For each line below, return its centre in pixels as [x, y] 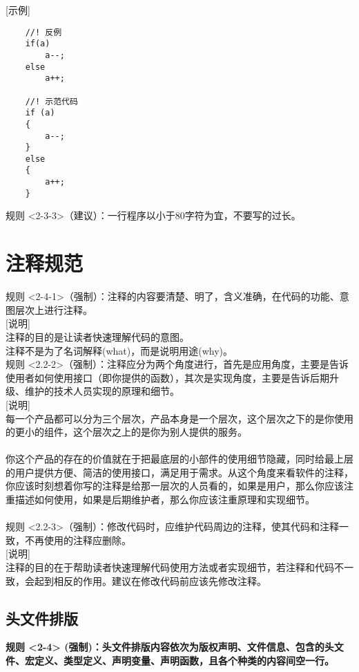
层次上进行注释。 [54, 309]
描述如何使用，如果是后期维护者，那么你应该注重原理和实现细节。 [165, 500]
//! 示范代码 [51, 101]
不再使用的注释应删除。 [78, 540]
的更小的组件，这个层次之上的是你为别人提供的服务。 [126, 432]
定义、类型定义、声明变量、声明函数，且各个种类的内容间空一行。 [184, 661]
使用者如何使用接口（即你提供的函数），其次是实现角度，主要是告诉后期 [167, 377]
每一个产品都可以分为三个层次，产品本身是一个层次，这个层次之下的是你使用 [179, 418]
